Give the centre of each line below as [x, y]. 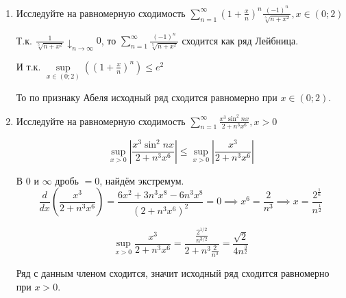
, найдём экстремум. [142, 180]
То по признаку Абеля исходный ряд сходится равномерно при [147, 97]
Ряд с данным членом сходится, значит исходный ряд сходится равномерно [173, 273]
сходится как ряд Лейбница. [240, 40]
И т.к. [28, 66]
